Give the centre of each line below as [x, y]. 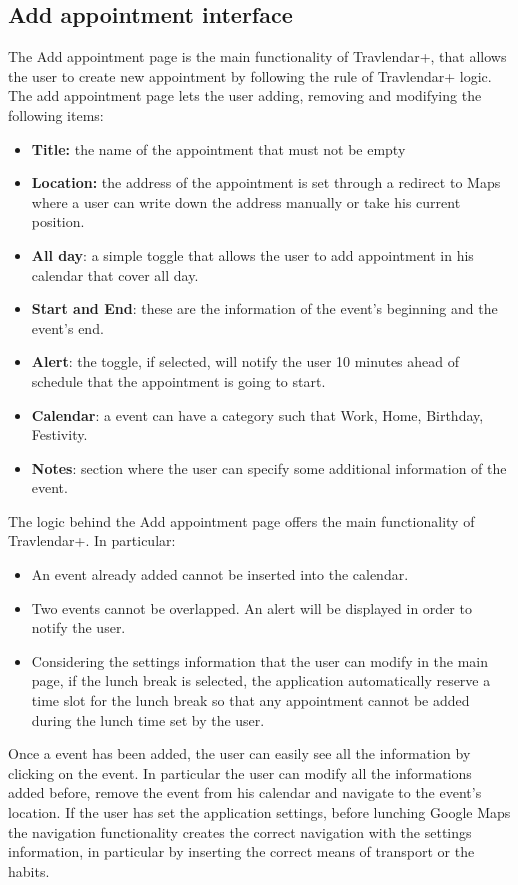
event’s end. [67, 327]
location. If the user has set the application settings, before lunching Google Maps [259, 812]
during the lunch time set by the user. [148, 719]
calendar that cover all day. [115, 274]
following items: [56, 114]
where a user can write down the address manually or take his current [246, 201]
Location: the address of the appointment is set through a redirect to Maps [266, 182]
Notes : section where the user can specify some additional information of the [269, 467]
